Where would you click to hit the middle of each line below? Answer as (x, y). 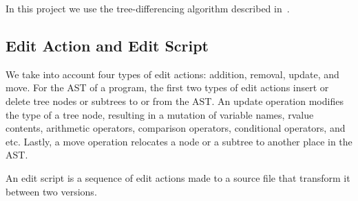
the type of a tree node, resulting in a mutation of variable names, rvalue (160, 114)
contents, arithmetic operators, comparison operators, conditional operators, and (176, 128)
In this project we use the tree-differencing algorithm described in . (148, 8)
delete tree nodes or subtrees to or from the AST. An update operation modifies (175, 100)
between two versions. (51, 191)
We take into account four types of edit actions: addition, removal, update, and (172, 74)
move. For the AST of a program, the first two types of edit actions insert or (167, 87)
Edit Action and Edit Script (107, 45)
